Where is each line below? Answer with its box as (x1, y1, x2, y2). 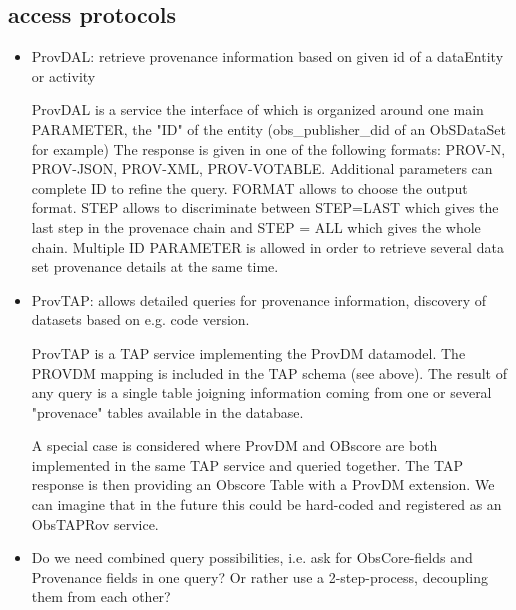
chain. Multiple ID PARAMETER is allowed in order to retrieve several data (31, 236, 504, 257)
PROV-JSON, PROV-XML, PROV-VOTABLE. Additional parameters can (31, 158, 493, 179)
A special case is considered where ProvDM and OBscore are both (31, 435, 438, 456)
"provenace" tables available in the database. (31, 401, 304, 422)
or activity (31, 65, 96, 86)
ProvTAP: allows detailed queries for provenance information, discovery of (31, 289, 487, 310)
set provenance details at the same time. (31, 256, 279, 277)
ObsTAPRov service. (31, 513, 159, 534)
